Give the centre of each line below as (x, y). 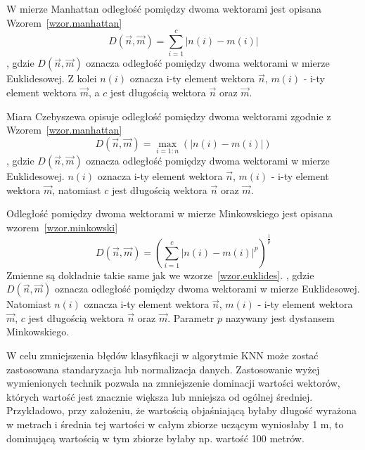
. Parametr (191, 317)
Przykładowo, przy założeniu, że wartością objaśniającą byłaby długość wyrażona (182, 410)
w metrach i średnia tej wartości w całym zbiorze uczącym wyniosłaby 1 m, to (175, 424)
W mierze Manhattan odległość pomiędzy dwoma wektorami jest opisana (164, 8)
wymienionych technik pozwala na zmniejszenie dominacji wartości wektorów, (173, 383)
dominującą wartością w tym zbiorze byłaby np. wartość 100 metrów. (155, 438)
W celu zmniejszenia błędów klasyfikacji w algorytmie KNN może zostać (162, 355)
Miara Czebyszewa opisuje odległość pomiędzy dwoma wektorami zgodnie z (169, 116)
